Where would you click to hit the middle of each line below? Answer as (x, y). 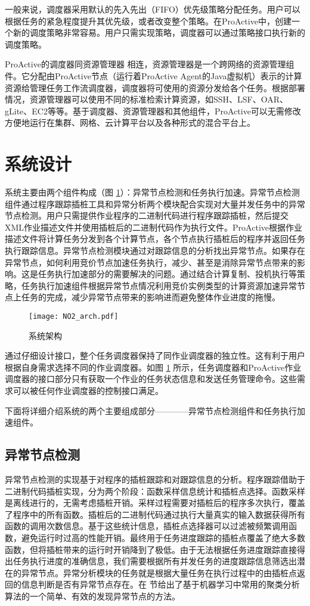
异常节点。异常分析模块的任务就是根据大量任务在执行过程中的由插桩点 (159, 572)
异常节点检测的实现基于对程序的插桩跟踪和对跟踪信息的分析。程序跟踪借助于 (155, 479)
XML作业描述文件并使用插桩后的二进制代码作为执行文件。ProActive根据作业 (154, 227)
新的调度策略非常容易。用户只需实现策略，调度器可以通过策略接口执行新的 (159, 32)
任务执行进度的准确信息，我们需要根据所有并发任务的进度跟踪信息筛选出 (155, 561)
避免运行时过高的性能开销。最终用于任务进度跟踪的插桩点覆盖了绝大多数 (163, 537)
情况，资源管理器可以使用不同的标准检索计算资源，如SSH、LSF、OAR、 (147, 99)
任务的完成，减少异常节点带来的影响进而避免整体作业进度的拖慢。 (151, 297)
